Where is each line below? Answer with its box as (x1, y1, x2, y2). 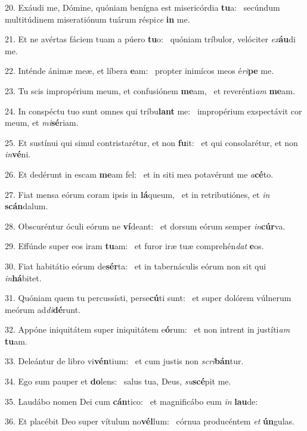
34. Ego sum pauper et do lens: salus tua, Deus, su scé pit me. (5, 375, 231, 387)
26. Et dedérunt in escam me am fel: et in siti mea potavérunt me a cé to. (5, 168, 274, 180)
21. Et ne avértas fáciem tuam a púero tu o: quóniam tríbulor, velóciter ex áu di (5, 33, 296, 45)
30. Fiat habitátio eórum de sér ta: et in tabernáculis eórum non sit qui (5, 259, 266, 272)
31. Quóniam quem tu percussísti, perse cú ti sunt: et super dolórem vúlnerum (5, 292, 292, 304)
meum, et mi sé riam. (5, 116, 79, 129)
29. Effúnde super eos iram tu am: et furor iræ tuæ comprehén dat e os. (5, 240, 264, 252)
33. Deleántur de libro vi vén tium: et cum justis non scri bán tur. (5, 355, 244, 367)
